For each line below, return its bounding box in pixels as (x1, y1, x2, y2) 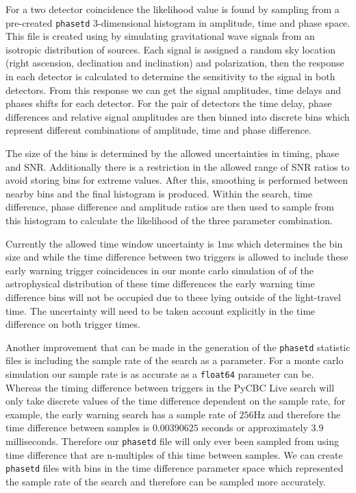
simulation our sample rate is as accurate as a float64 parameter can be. (5, 366, 314, 381)
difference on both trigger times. (5, 317, 140, 331)
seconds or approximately (201, 420, 308, 435)
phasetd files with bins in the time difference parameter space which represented (5, 461, 344, 475)
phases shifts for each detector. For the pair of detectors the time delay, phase (5, 96, 332, 110)
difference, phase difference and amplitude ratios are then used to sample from (5, 200, 334, 214)
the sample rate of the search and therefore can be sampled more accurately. (5, 474, 326, 488)
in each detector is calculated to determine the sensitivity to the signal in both (5, 69, 335, 84)
